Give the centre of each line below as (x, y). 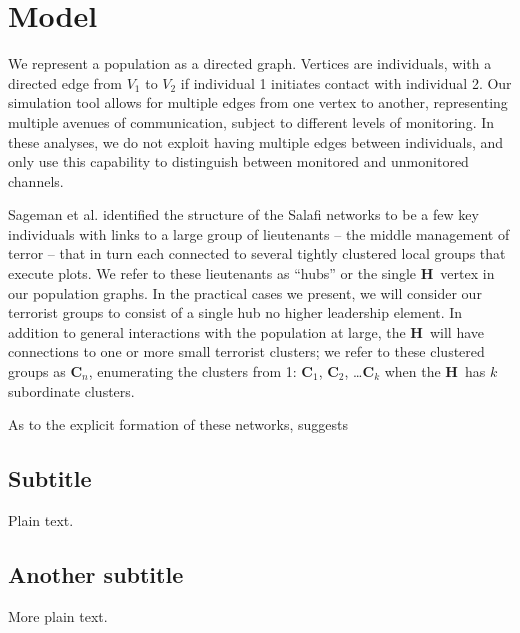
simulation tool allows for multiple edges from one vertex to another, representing (258, 102)
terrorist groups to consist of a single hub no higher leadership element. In (235, 312)
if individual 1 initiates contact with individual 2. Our (346, 82)
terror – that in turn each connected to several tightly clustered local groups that (257, 253)
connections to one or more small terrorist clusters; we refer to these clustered (246, 351)
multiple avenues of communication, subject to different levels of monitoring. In (251, 121)
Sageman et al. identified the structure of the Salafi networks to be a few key (243, 214)
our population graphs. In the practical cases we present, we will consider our (245, 292)
